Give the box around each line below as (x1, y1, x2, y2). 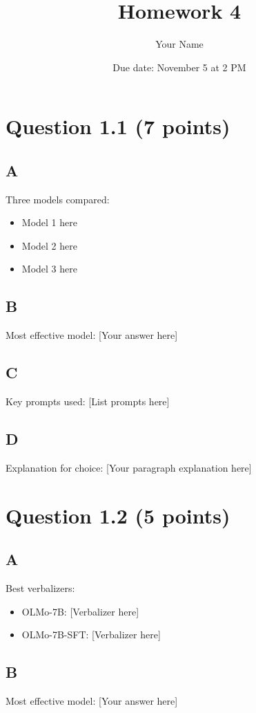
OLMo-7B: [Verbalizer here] (21, 604, 139, 618)
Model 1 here (21, 215, 77, 230)
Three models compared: (6, 192, 110, 206)
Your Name (155, 37, 204, 51)
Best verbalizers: (6, 581, 75, 595)
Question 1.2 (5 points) (6, 501, 230, 529)
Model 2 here (21, 238, 77, 252)
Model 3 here (21, 261, 77, 276)
